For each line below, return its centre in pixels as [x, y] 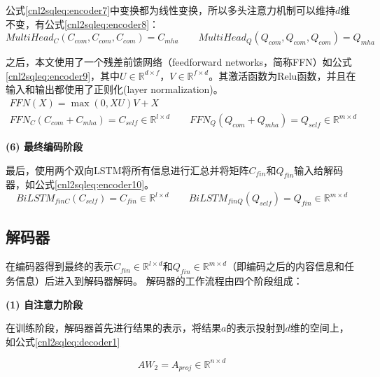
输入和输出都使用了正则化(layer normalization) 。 [114, 89]
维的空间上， [319, 328]
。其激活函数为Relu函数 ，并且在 [282, 75]
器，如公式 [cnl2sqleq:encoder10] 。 [80, 184]
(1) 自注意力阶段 [44, 304]
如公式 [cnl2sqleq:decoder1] [63, 341]
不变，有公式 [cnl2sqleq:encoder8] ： [83, 23]
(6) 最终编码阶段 [44, 147]
